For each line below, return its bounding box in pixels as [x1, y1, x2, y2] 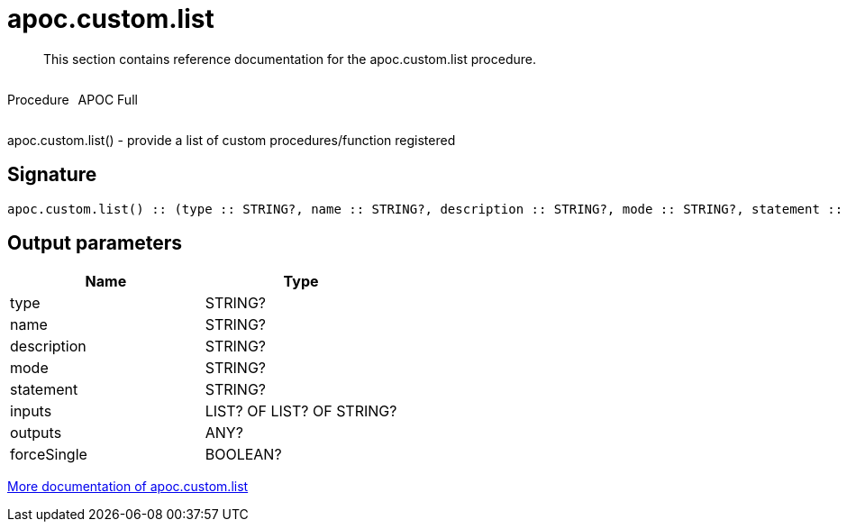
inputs [10, 402, 52, 421]
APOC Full [77, 91, 138, 107]
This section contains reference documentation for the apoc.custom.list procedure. [43, 50, 536, 67]
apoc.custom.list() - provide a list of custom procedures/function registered [7, 132, 456, 148]
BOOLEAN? [205, 445, 282, 464]
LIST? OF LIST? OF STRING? [205, 402, 397, 421]
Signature [7, 163, 97, 187]
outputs [10, 424, 62, 442]
